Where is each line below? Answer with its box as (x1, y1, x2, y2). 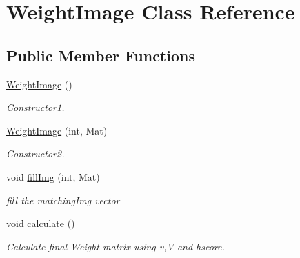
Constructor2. (6, 146, 65, 161)
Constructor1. (6, 100, 65, 115)
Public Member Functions (6, 44, 195, 66)
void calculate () (6, 216, 75, 230)
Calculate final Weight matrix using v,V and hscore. (6, 239, 225, 253)
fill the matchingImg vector (6, 192, 120, 207)
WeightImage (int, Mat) (6, 123, 108, 137)
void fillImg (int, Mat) (6, 169, 100, 183)
